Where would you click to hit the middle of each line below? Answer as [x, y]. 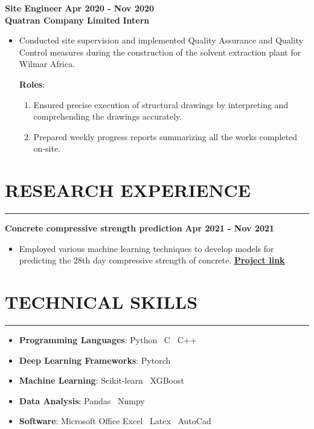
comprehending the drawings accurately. [108, 116]
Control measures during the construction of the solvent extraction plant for [160, 52]
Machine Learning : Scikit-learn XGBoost [101, 380]
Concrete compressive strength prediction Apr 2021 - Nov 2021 [140, 228]
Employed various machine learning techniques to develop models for [146, 248]
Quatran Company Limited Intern [77, 20]
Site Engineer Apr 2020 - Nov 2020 [80, 8]
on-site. [47, 148]
